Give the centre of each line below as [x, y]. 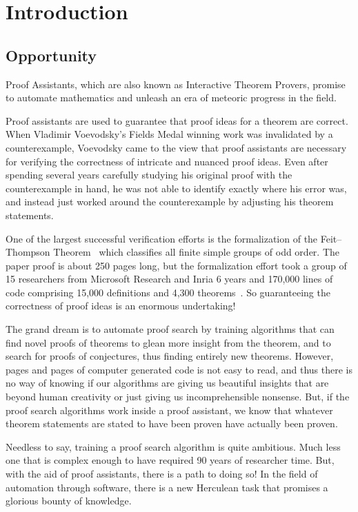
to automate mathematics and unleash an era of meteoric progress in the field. [171, 98]
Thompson [28, 252]
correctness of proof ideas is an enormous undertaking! [121, 306]
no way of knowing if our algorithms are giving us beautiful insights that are [167, 383]
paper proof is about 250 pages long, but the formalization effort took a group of [176, 265]
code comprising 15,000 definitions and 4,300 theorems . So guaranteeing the [168, 292]
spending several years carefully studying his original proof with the [149, 175]
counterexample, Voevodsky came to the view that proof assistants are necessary [176, 147]
